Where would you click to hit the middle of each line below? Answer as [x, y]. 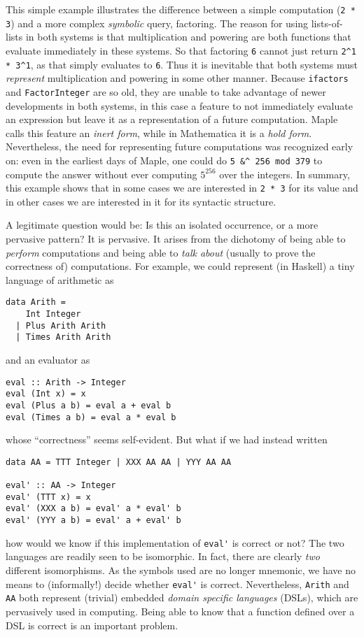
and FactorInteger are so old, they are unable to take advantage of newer [166, 91]
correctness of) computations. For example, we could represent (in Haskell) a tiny [180, 266]
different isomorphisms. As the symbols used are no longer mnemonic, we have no [181, 570]
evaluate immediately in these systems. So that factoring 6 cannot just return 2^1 [181, 50]
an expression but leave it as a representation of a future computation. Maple [172, 119]
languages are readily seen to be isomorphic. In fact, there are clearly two [163, 556]
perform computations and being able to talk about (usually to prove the [161, 252]
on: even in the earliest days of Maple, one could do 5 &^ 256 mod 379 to [164, 160]
